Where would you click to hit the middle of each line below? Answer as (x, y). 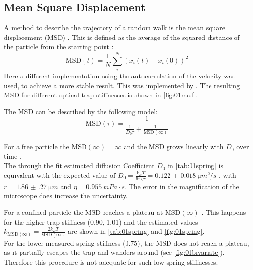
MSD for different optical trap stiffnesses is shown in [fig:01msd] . (101, 95)
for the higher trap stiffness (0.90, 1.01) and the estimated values (101, 222)
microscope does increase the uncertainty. (66, 196)
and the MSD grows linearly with (174, 146)
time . (13, 156)
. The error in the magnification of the (182, 186)
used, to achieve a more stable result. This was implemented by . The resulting (122, 85)
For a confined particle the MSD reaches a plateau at (84, 212)
